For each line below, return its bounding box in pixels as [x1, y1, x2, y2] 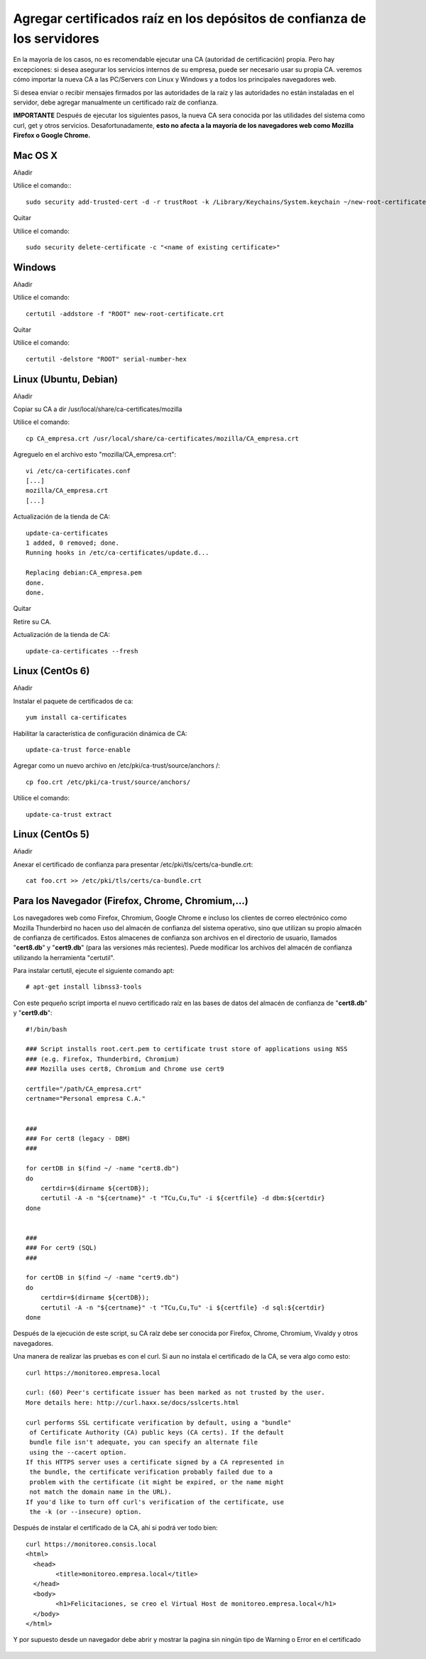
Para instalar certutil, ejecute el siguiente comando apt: [13, 967, 175, 975]
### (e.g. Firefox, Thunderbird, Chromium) [26, 1055, 180, 1063]
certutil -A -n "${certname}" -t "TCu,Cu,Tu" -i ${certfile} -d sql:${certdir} [40, 1303, 326, 1312]
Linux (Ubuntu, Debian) [13, 373, 119, 385]
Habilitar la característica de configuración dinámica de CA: [13, 729, 187, 738]
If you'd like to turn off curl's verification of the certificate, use [26, 1498, 284, 1506]
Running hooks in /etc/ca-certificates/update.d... [26, 549, 209, 557]
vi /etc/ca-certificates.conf [26, 467, 131, 475]
